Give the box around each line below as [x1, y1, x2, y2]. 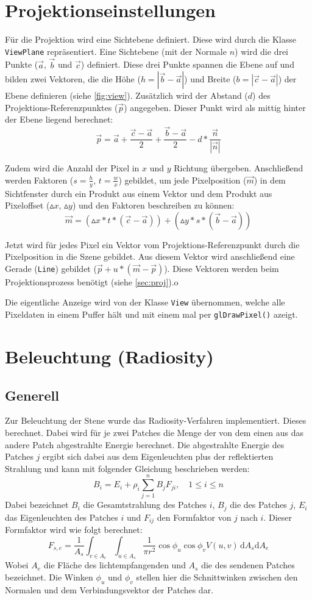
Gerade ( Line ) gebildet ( [5, 262, 97, 274]
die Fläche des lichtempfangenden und [43, 559, 186, 571]
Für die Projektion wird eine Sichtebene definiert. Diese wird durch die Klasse [5, 33, 296, 46]
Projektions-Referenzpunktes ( [5, 101, 118, 113]
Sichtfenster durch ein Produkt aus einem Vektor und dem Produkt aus [5, 187, 272, 199]
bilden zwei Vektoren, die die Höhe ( [5, 73, 141, 85]
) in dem [253, 173, 286, 186]
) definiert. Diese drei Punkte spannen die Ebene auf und [80, 58, 294, 71]
